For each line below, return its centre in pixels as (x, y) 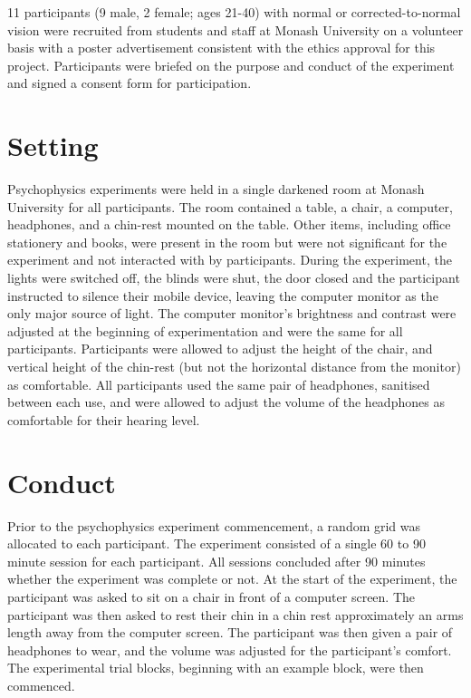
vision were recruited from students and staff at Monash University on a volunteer (235, 29)
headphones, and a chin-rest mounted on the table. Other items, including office (229, 224)
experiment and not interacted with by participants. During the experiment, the (230, 260)
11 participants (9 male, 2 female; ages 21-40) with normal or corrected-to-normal (234, 12)
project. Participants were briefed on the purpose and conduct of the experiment (231, 65)
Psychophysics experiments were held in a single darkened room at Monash (216, 189)
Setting (53, 145)
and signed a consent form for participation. (130, 83)
